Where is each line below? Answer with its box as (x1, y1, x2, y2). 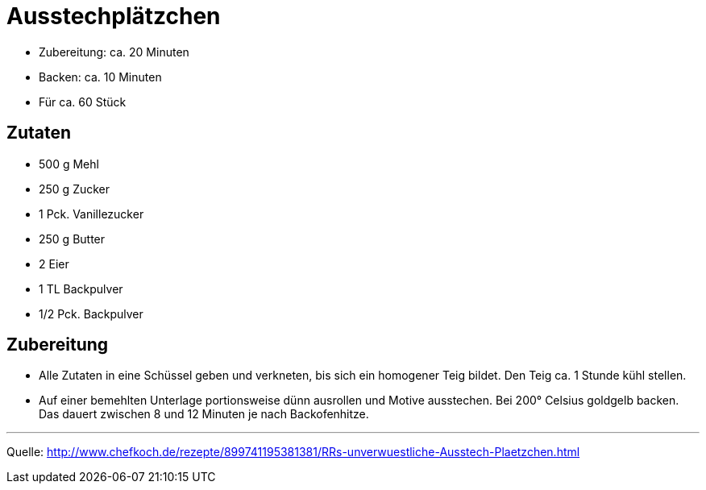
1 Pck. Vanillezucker (39, 206, 144, 221)
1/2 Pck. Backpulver (39, 306, 143, 321)
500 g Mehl (39, 156, 99, 171)
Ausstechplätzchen (6, 2, 221, 30)
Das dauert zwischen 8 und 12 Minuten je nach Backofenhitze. (39, 407, 369, 421)
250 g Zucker (39, 181, 110, 196)
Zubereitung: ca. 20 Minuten (39, 44, 189, 59)
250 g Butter (39, 231, 106, 246)
